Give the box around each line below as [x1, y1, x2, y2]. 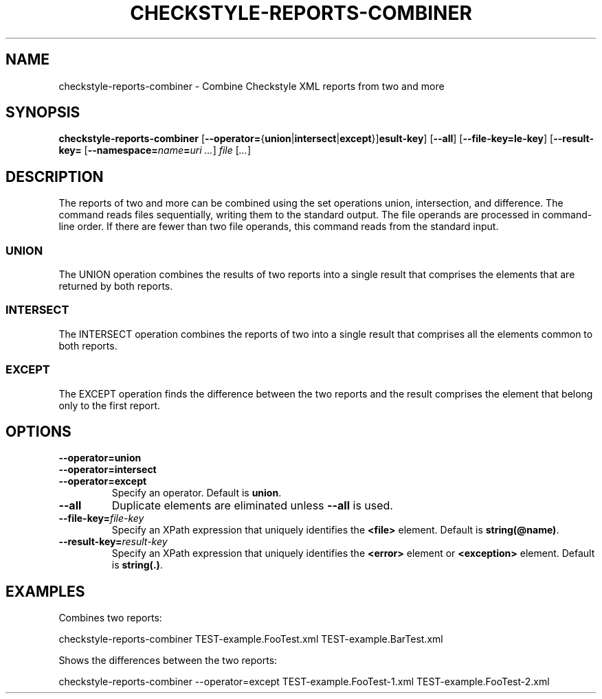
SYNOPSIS [5, 104, 80, 122]
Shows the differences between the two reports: [58, 654, 278, 667]
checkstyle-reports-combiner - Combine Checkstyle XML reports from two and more [58, 80, 445, 92]
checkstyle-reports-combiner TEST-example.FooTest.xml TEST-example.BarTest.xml [58, 633, 443, 645]
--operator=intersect [58, 463, 157, 476]
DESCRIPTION [5, 168, 104, 185]
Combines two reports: [58, 612, 162, 624]
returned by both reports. [58, 280, 173, 293]
